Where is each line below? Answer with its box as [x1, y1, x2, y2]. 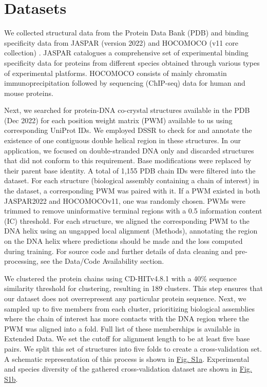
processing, [4, 256, 39, 266]
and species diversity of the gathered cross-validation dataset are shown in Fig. [4, 363, 252, 374]
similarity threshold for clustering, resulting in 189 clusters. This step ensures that [4, 283, 263, 294]
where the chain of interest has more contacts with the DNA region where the [4, 313, 249, 324]
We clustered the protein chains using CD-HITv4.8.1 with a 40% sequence [4, 273, 237, 283]
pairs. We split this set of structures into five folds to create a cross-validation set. [4, 343, 262, 354]
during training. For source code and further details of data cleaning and [4, 245, 233, 256]
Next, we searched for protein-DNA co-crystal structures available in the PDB [4, 105, 250, 115]
